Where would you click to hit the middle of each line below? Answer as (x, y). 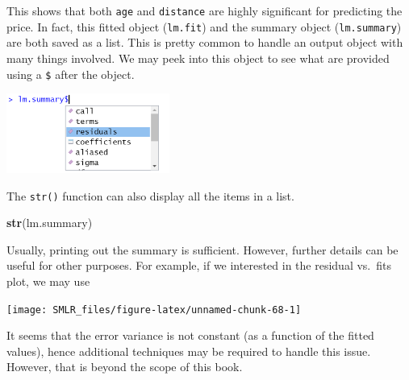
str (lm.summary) (50, 223)
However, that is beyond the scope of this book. (125, 367)
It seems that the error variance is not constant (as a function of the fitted (190, 335)
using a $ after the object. (71, 74)
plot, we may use (48, 281)
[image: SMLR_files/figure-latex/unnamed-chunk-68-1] (154, 310)
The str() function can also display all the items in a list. (150, 195)
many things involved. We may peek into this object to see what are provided (198, 58)
